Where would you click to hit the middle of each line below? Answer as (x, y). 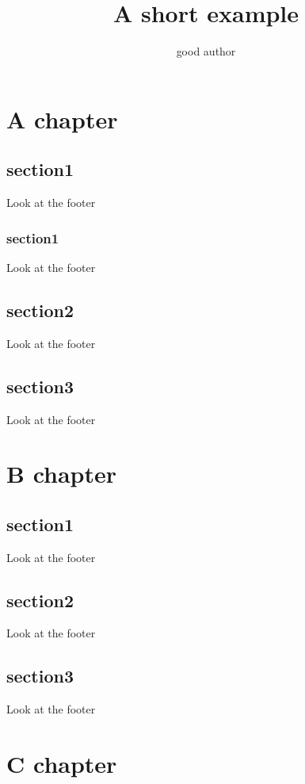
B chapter (62, 474)
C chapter (62, 764)
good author (206, 51)
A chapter (62, 119)
